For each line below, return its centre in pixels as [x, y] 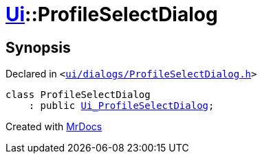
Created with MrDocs [54, 127]
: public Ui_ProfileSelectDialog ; [121, 106]
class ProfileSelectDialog [78, 95]
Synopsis [38, 47]
